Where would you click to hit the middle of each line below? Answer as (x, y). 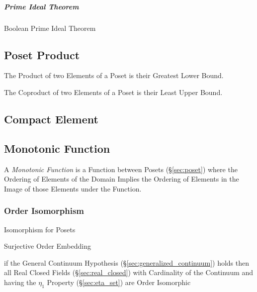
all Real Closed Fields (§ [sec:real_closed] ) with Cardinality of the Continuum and (129, 272)
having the (20, 282)
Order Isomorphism (44, 211)
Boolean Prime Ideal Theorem (50, 28)
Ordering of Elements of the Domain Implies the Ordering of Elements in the (122, 179)
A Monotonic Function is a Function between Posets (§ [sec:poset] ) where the (121, 169)
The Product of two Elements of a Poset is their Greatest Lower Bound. (114, 75)
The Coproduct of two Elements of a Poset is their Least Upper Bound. (113, 92)
